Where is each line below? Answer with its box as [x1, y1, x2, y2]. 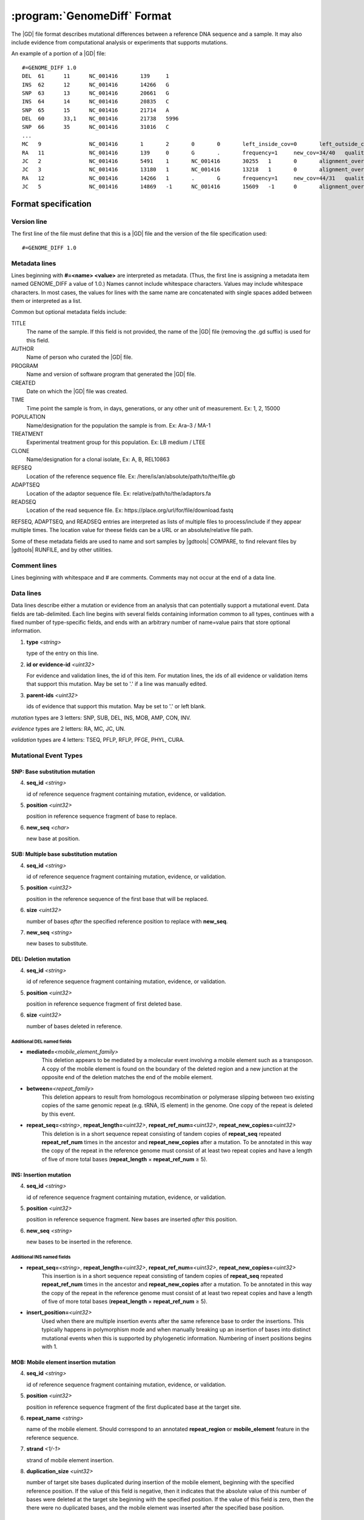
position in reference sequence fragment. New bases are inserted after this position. [26, 1216, 238, 1223]
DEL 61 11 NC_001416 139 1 [22, 73, 169, 80]
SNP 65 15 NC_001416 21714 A [22, 106, 169, 114]
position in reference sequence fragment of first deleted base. [26, 1000, 182, 1007]
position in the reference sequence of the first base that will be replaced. [26, 895, 209, 902]
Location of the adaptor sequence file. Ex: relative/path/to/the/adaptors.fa [26, 489, 212, 497]
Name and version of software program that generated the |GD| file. [26, 371, 197, 378]
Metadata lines [11, 259, 56, 268]
